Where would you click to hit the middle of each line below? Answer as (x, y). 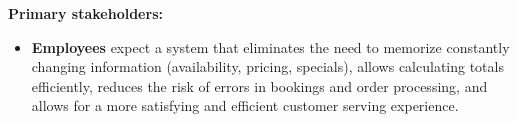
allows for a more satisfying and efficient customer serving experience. (245, 105)
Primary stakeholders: (85, 13)
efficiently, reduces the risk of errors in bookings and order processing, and (259, 85)
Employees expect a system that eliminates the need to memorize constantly (270, 46)
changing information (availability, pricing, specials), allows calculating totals (267, 66)
